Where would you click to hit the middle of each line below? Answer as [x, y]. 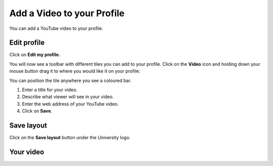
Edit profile [27, 43]
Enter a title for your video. [50, 90]
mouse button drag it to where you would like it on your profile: [75, 71]
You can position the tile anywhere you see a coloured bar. [70, 80]
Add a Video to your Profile [67, 13]
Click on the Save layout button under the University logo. [70, 138]
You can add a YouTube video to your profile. [56, 28]
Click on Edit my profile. [35, 55]
